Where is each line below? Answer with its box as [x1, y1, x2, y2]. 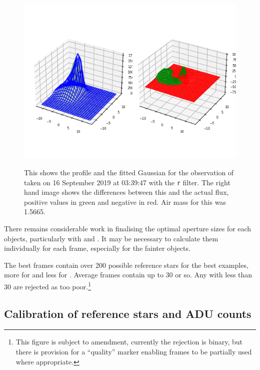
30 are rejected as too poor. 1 [4, 279, 91, 291]
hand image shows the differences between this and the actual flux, [24, 187, 229, 197]
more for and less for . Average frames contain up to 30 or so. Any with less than [4, 269, 252, 280]
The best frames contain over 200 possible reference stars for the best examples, [4, 259, 248, 270]
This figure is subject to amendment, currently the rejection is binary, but [15, 336, 242, 347]
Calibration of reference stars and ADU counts [4, 305, 251, 321]
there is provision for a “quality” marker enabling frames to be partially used [15, 346, 252, 356]
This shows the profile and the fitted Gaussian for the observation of [24, 167, 234, 177]
